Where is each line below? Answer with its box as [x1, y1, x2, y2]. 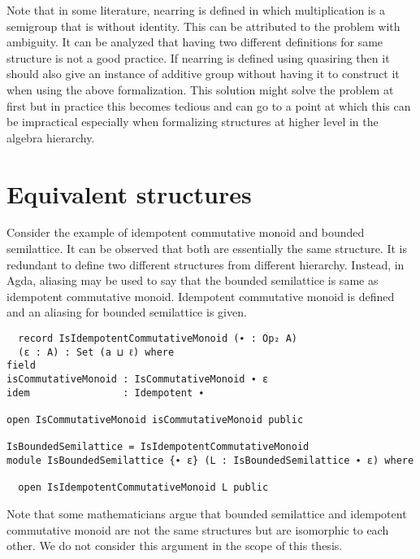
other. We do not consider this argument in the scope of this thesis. [6, 537, 343, 554]
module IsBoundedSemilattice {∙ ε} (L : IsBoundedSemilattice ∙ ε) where [6, 454, 414, 466]
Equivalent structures [6, 177, 252, 210]
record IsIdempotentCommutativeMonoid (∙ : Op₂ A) [18, 333, 297, 345]
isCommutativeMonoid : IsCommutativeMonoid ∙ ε [6, 373, 269, 385]
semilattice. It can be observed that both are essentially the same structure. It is [6, 240, 407, 257]
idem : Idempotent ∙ [6, 386, 205, 399]
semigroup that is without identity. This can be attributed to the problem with [6, 17, 401, 34]
